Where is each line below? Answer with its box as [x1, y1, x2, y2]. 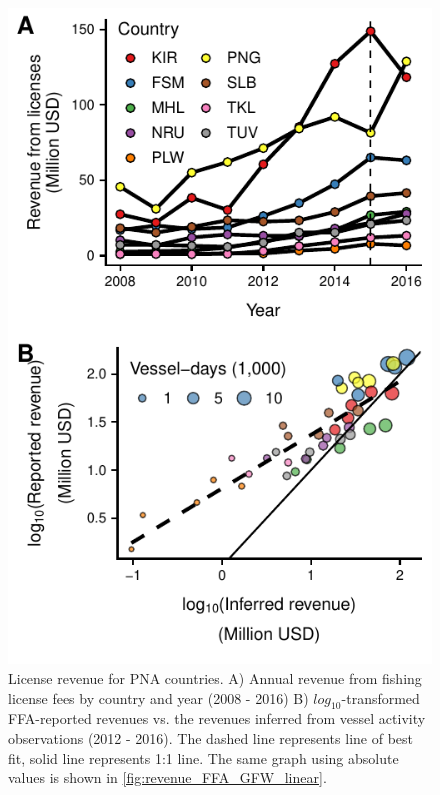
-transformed [341, 687, 420, 708]
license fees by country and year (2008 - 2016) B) [8, 687, 309, 708]
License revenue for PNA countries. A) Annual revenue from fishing [8, 668, 422, 688]
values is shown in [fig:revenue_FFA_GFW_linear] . [8, 767, 327, 788]
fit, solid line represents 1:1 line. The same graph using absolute [8, 747, 399, 768]
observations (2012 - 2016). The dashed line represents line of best [8, 727, 413, 748]
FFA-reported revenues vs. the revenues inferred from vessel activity [8, 708, 426, 729]
